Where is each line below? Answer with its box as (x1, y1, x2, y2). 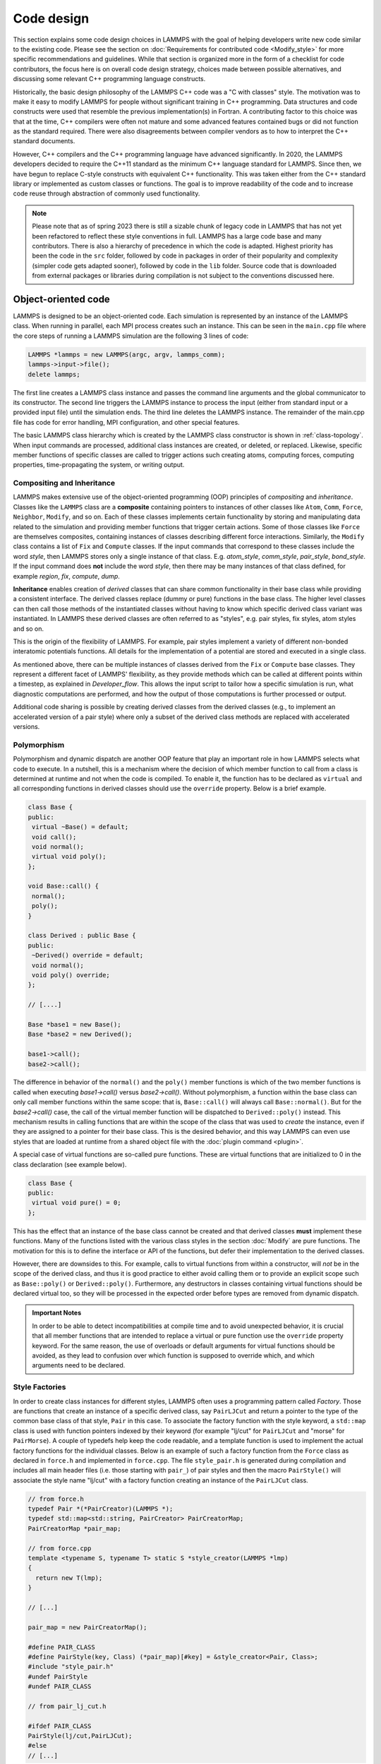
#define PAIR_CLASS (28, 1643, 95, 1651)
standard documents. (13, 137, 75, 145)
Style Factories (13, 1382, 66, 1392)
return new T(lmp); (35, 1573, 103, 1582)
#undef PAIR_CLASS (28, 1683, 92, 1691)
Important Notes (32, 1309, 82, 1317)
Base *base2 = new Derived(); (28, 1030, 133, 1039)
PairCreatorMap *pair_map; (28, 1524, 121, 1533)
